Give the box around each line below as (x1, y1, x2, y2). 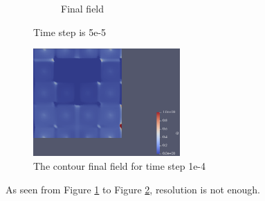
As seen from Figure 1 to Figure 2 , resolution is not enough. (6, 182, 260, 196)
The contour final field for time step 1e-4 (33, 159, 206, 173)
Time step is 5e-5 (33, 24, 107, 39)
